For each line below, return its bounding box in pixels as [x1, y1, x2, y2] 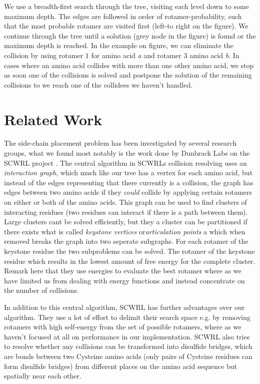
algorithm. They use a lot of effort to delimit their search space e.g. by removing [4, 311, 250, 322]
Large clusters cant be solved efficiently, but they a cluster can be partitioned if [4, 216, 247, 227]
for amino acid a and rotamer [91, 50, 181, 60]
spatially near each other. [4, 370, 81, 381]
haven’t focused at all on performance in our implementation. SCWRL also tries [4, 331, 250, 341]
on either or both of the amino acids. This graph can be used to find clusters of [4, 197, 247, 207]
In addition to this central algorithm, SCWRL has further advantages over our [4, 301, 245, 312]
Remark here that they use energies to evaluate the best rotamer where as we [4, 265, 241, 276]
